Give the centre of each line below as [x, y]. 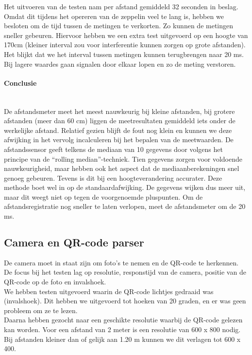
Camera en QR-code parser [74, 242]
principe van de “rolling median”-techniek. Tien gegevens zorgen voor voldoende [123, 159]
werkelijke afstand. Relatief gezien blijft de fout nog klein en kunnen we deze [118, 130]
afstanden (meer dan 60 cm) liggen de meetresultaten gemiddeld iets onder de [120, 121]
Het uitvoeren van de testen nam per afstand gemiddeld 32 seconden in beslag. [121, 6]
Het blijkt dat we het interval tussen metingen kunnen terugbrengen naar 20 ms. [124, 54]
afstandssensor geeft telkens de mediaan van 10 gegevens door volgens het [113, 149]
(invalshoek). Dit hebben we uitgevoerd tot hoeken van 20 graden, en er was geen [125, 301]
